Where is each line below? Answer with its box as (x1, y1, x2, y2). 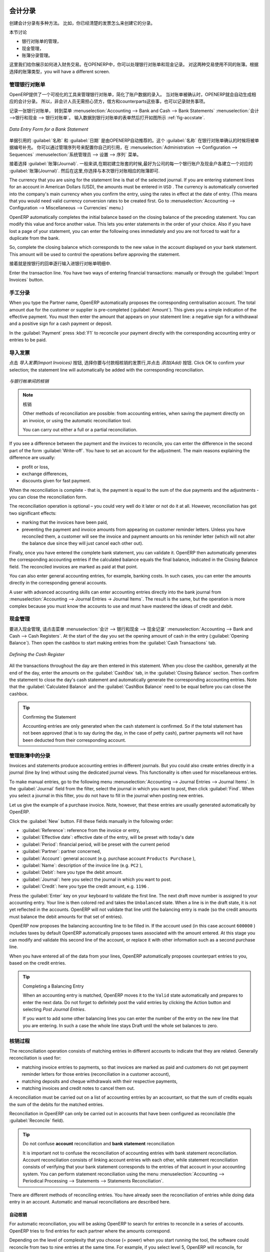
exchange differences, (21, 471, 68, 477)
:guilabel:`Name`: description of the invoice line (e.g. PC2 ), (21, 862, 143, 868)
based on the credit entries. (9, 960, 66, 966)
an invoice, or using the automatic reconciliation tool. (22, 417, 132, 423)
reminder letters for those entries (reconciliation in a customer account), (21, 1071, 170, 1077)
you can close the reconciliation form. (9, 494, 87, 500)
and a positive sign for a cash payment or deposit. (9, 321, 112, 327)
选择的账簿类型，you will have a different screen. (9, 68, 110, 75)
